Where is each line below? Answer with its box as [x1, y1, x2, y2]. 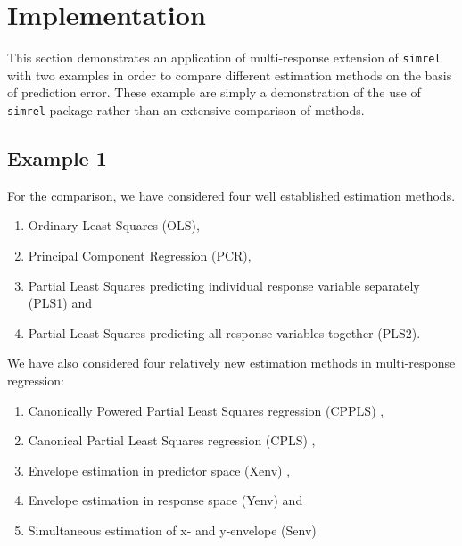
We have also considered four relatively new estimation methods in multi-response [7, 353, 456, 372]
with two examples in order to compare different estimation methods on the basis [7, 65, 452, 84]
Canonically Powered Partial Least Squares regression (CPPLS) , [28, 401, 384, 419]
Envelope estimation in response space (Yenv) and [28, 491, 303, 509]
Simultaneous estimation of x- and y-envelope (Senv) [28, 520, 317, 539]
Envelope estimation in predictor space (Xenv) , [28, 460, 291, 479]
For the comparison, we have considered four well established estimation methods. [7, 186, 456, 204]
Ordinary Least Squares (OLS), [28, 216, 200, 235]
